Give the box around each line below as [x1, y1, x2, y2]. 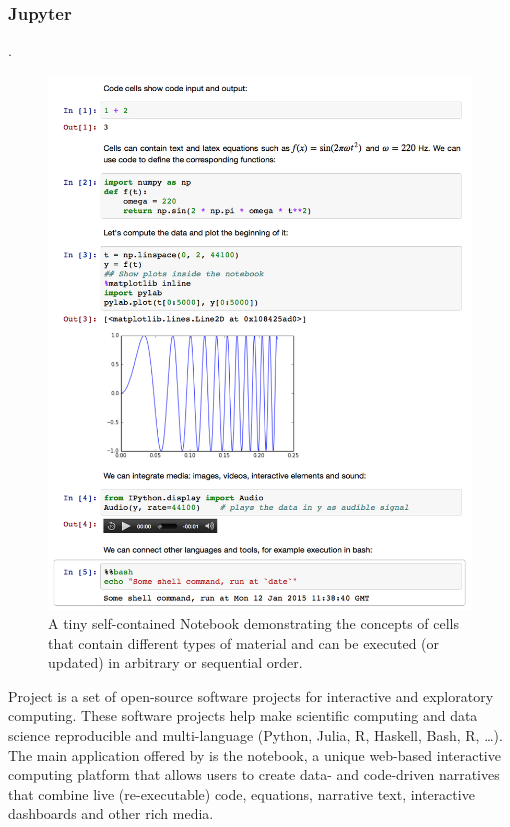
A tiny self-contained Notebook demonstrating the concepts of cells [48, 613, 459, 634]
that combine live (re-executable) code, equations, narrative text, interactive [8, 783, 475, 804]
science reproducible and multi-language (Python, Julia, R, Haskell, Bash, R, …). [8, 725, 503, 746]
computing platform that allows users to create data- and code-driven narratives [8, 764, 500, 785]
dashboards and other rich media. [8, 803, 214, 824]
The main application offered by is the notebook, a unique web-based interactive [8, 744, 501, 765]
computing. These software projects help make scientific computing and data [8, 705, 478, 726]
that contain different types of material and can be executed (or [48, 632, 440, 653]
